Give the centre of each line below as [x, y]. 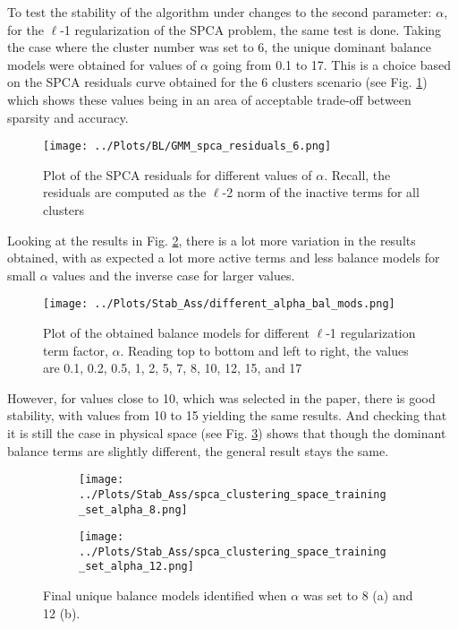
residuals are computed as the [125, 192]
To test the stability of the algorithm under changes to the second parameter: [220, 12]
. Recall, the [357, 174]
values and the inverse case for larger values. [174, 275]
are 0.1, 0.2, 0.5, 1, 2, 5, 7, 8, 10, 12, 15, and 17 [173, 368]
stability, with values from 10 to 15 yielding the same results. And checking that [227, 415]
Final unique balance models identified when [165, 595]
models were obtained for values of [102, 64]
